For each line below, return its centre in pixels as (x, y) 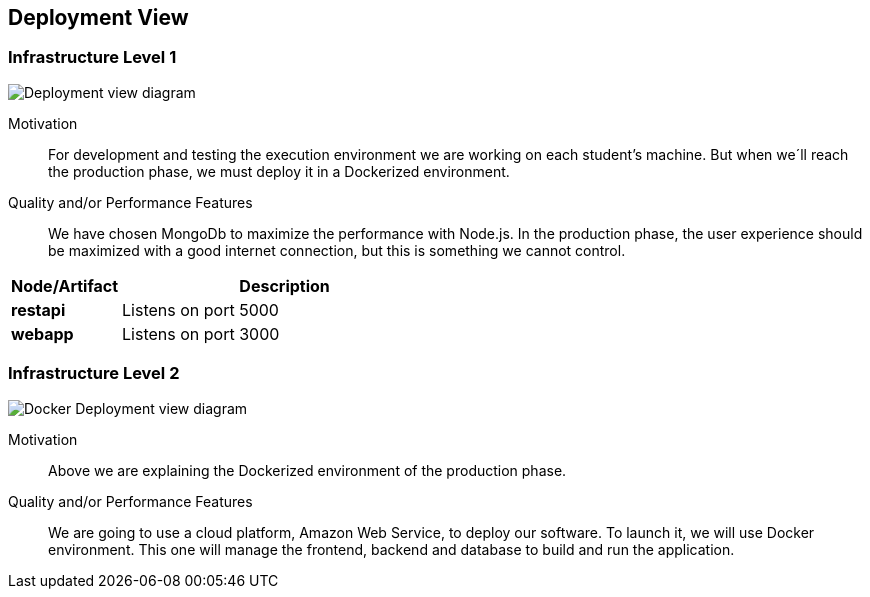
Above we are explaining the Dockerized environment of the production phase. (307, 470)
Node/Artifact (65, 285)
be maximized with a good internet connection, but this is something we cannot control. (337, 250)
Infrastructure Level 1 (92, 57)
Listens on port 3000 (201, 333)
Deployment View (98, 17)
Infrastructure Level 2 (94, 373)
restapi (38, 309)
